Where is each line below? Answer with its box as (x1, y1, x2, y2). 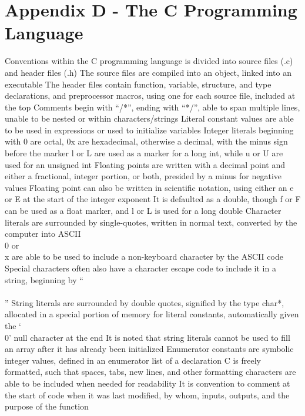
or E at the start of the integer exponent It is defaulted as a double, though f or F (5, 193, 301, 205)
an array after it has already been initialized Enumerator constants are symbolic (5, 343, 294, 355)
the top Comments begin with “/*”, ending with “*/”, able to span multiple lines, (5, 100, 300, 113)
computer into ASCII (5, 227, 81, 240)
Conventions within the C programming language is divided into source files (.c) (5, 55, 293, 67)
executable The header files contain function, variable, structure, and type (5, 78, 272, 90)
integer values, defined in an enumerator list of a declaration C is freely (5, 354, 261, 366)
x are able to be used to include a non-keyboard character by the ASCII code (5, 250, 283, 263)
